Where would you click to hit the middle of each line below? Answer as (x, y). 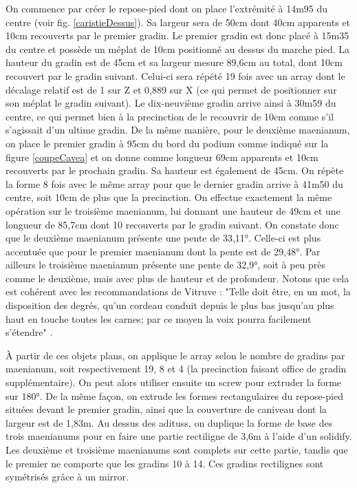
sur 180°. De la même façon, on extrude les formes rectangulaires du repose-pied (174, 395)
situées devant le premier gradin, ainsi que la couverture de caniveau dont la (166, 409)
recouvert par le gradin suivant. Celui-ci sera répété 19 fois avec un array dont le (175, 75)
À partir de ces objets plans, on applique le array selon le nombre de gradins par (175, 355)
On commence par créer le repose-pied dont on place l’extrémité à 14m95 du (167, 8)
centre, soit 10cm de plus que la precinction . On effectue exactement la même (169, 197)
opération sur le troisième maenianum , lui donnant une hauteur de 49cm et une (173, 210)
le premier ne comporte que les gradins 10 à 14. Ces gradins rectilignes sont (165, 463)
